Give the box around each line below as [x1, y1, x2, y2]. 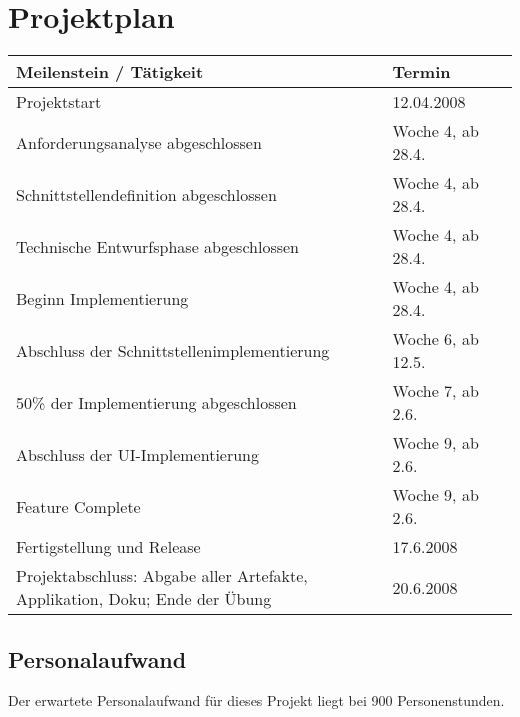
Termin [392, 60, 451, 84]
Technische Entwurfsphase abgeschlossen [16, 234, 299, 258]
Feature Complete [16, 494, 141, 518]
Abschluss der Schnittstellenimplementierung [16, 338, 330, 362]
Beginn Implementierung [16, 286, 189, 310]
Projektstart [16, 90, 102, 114]
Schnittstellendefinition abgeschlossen [16, 182, 277, 206]
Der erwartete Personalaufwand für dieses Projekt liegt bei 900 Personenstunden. [8, 690, 505, 711]
